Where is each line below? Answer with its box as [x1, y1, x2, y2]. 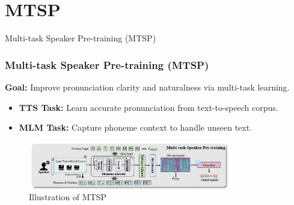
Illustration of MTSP [29, 191, 107, 203]
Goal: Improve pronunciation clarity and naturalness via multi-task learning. [5, 80, 290, 93]
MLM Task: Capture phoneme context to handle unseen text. [19, 121, 253, 134]
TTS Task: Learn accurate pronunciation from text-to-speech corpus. [19, 101, 278, 113]
